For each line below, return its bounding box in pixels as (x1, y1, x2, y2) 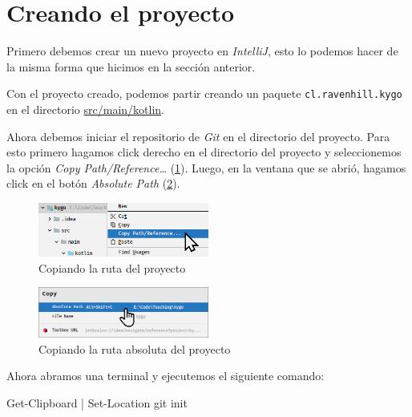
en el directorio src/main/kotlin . (6, 100, 164, 117)
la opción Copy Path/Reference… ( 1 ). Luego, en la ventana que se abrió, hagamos (6, 159, 406, 176)
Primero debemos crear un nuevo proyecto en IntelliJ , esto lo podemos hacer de (6, 43, 398, 59)
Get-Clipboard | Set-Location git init (6, 394, 188, 411)
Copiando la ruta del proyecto (38, 259, 186, 276)
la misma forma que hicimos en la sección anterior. (6, 58, 256, 75)
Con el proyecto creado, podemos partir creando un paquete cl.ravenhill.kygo (6, 85, 402, 102)
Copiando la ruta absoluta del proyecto (38, 340, 231, 357)
